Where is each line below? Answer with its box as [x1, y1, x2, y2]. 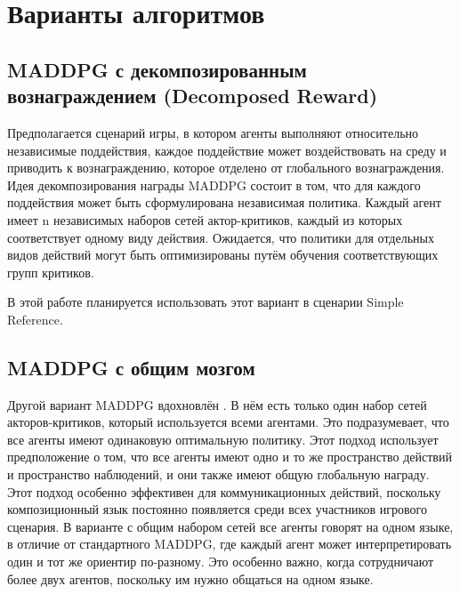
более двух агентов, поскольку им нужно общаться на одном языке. [7, 569, 374, 588]
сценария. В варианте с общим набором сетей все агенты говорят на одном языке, [7, 517, 454, 535]
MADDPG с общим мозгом [7, 353, 255, 381]
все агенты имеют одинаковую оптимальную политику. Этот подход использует [7, 429, 439, 448]
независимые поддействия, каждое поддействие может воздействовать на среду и [7, 140, 447, 159]
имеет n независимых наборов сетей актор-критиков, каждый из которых [7, 210, 403, 229]
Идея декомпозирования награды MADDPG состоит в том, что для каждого [7, 175, 421, 194]
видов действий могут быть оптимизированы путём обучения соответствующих [7, 245, 439, 264]
